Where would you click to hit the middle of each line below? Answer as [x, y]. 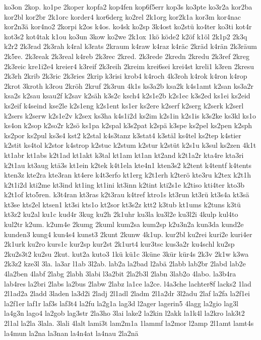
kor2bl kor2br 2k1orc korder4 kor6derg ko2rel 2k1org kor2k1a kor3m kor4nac [122, 16]
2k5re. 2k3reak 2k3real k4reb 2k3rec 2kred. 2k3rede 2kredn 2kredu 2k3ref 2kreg [127, 56]
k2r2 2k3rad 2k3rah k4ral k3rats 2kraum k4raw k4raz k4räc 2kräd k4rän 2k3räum [130, 46]
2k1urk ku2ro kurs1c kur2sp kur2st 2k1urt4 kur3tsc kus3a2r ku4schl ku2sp [119, 244]
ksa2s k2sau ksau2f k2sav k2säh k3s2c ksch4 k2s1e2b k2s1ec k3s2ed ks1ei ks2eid [127, 96]
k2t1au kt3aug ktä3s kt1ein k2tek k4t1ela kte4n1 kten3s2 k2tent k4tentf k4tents [128, 165]
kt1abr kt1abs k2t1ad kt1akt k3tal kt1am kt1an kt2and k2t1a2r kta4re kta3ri [124, 155]
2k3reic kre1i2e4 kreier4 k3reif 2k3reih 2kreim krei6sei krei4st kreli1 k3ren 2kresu [129, 66]
